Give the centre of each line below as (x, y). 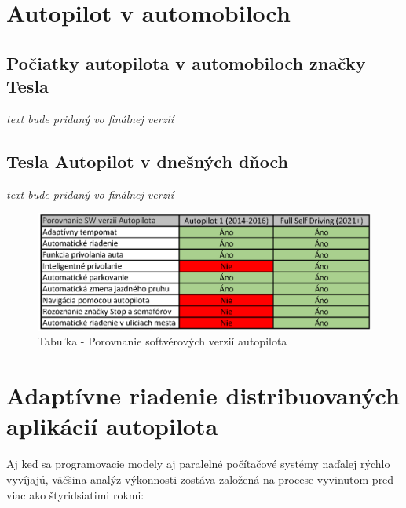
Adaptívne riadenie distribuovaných (203, 395)
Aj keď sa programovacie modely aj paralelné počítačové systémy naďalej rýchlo (198, 464)
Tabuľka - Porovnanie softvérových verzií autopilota (163, 341)
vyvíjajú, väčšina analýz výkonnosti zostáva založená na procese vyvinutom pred (200, 479)
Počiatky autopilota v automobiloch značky (186, 62)
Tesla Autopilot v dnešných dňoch (147, 161)
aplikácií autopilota (112, 426)
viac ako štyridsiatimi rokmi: (75, 494)
